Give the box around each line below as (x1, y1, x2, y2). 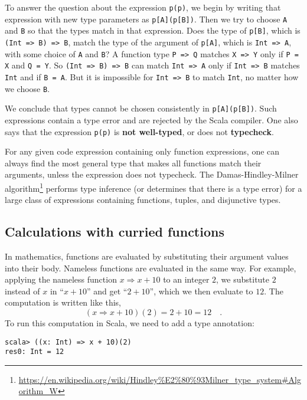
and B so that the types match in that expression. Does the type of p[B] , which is (5, 24, 301, 37)
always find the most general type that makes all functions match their (5, 156, 262, 169)
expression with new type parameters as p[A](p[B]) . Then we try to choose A (5, 12, 288, 25)
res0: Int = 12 (5, 347, 64, 356)
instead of (5, 284, 40, 297)
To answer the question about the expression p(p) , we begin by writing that (5, 1, 281, 13)
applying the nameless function (5, 273, 117, 286)
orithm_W (18, 385, 58, 397)
